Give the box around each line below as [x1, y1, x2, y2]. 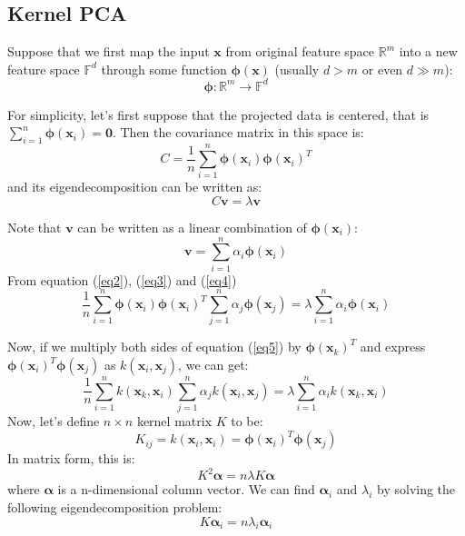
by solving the [377, 480, 456, 499]
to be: [231, 412, 263, 431]
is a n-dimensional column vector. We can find [57, 480, 315, 499]
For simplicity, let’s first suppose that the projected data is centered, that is [7, 104, 430, 124]
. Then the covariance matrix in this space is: [112, 123, 364, 142]
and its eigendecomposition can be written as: [7, 177, 262, 196]
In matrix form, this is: [7, 449, 135, 468]
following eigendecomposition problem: [7, 497, 223, 516]
